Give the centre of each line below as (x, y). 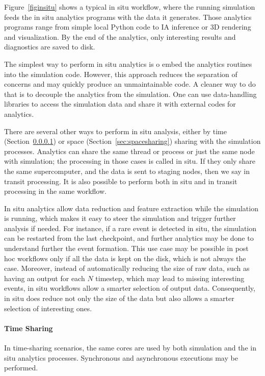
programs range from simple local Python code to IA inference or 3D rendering (128, 27)
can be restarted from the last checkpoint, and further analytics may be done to (129, 238)
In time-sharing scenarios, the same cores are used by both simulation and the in (130, 348)
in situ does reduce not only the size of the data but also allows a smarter (119, 298)
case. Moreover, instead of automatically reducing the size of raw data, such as (127, 268)
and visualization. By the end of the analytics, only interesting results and (120, 36)
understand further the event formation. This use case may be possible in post (126, 248)
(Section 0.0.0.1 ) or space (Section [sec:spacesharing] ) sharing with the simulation (132, 141)
